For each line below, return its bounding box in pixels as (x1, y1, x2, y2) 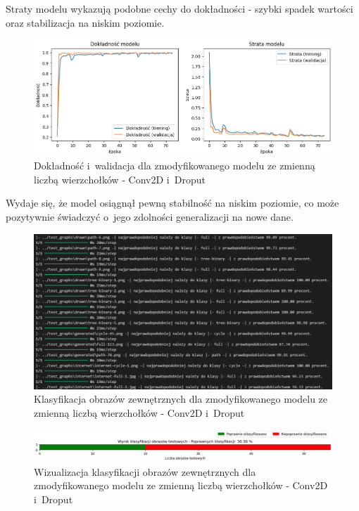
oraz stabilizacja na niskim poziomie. (6, 15, 165, 30)
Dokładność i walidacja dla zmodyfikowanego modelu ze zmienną (34, 158, 315, 173)
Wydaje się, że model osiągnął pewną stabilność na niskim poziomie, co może (6, 195, 339, 210)
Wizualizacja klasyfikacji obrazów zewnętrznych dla (34, 464, 256, 479)
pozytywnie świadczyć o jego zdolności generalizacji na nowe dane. (6, 209, 294, 224)
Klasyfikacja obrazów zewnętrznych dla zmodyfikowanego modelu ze (34, 392, 328, 406)
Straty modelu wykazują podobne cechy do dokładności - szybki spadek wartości (6, 1, 353, 15)
